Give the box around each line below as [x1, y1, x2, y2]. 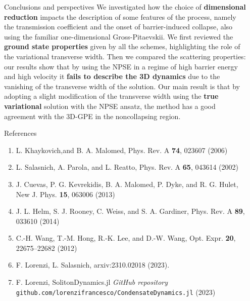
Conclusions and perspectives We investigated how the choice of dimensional [4, 2, 246, 12]
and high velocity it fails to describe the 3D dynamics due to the [4, 71, 220, 82]
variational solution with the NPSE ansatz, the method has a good [4, 100, 216, 111]
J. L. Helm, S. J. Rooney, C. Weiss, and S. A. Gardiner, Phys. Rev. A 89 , [16, 206, 245, 216]
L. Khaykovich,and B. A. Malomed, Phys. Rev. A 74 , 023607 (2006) [16, 144, 228, 155]
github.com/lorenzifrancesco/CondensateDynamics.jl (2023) [16, 286, 216, 297]
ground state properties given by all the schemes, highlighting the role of [4, 41, 240, 52]
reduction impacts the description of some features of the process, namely [4, 11, 236, 22]
